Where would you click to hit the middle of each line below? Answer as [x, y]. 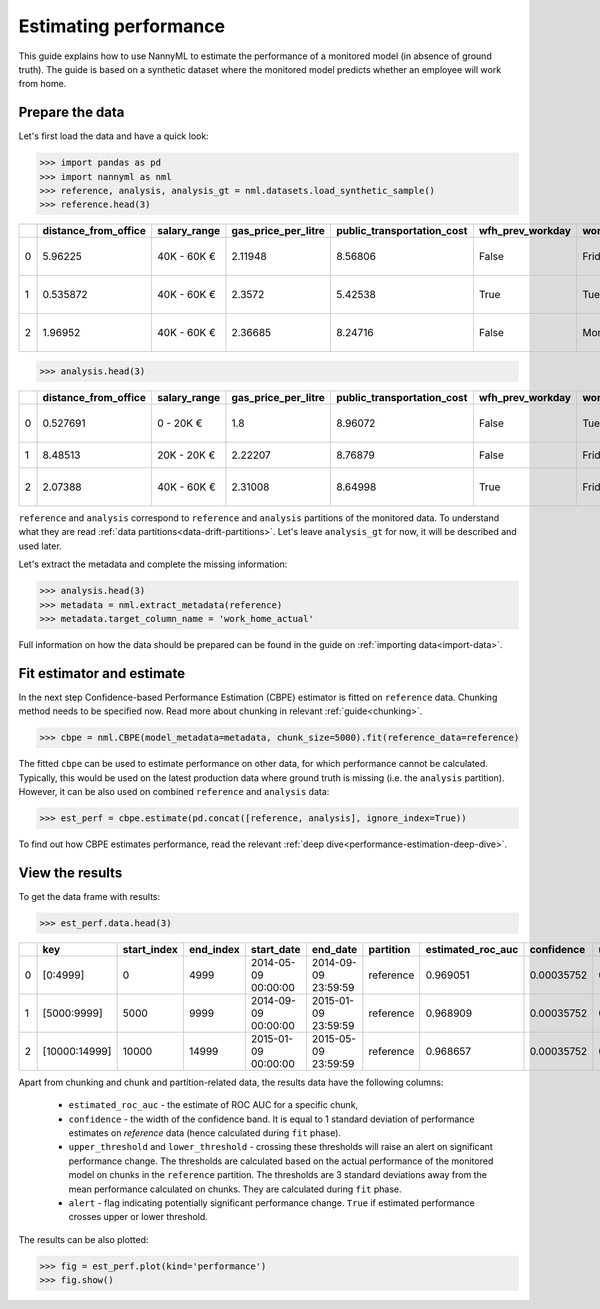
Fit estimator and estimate [102, 673]
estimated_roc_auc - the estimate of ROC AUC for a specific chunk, [213, 1105]
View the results [70, 872]
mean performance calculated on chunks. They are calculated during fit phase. [235, 1189]
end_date [334, 949]
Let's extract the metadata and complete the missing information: [153, 564]
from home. [42, 84]
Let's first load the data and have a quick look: [113, 136]
